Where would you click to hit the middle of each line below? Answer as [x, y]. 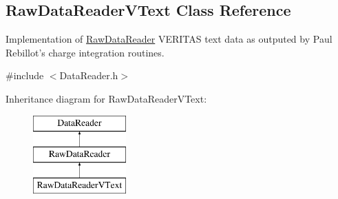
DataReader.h [89, 75]
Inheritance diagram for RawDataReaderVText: [106, 98]
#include [25, 75]
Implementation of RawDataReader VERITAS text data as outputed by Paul [169, 39]
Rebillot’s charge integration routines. [85, 52]
